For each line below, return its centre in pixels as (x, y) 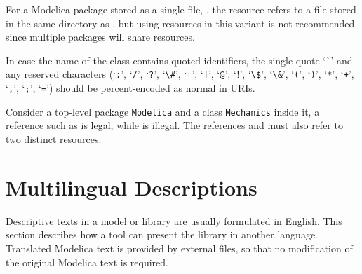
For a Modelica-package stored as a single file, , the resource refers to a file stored (181, 9)
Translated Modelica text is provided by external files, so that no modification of (179, 248)
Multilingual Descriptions (132, 187)
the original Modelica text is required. (87, 262)
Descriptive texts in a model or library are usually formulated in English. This (174, 220)
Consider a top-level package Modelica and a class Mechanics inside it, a (163, 111)
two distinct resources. (54, 139)
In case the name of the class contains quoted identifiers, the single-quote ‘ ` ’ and (179, 60)
